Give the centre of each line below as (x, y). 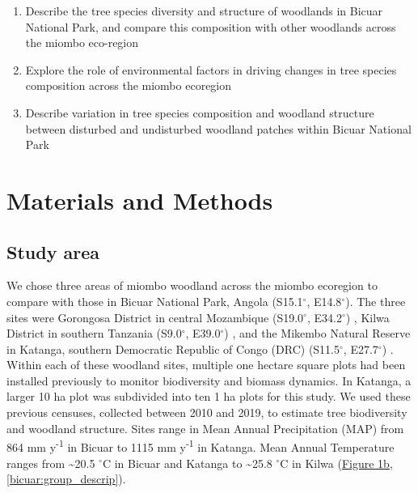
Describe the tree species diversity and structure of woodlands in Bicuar (204, 11)
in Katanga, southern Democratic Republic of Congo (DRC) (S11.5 (173, 348)
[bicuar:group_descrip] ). (66, 479)
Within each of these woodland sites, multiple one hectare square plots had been (206, 365)
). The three (376, 301)
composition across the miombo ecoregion (129, 85)
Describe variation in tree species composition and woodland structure (200, 112)
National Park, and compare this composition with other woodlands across (211, 26)
